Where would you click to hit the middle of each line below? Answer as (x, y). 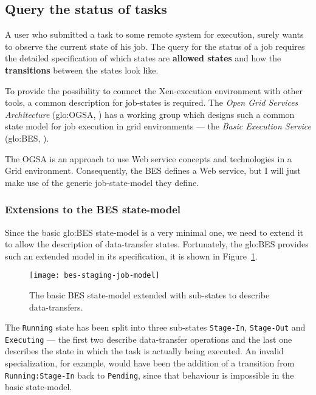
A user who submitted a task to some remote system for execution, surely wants (154, 34)
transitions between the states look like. (82, 70)
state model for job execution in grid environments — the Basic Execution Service (158, 126)
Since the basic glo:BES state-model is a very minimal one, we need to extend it (154, 232)
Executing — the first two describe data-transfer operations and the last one (149, 339)
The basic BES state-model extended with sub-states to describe (149, 294)
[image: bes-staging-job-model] (94, 276)
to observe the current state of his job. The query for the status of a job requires (155, 46)
